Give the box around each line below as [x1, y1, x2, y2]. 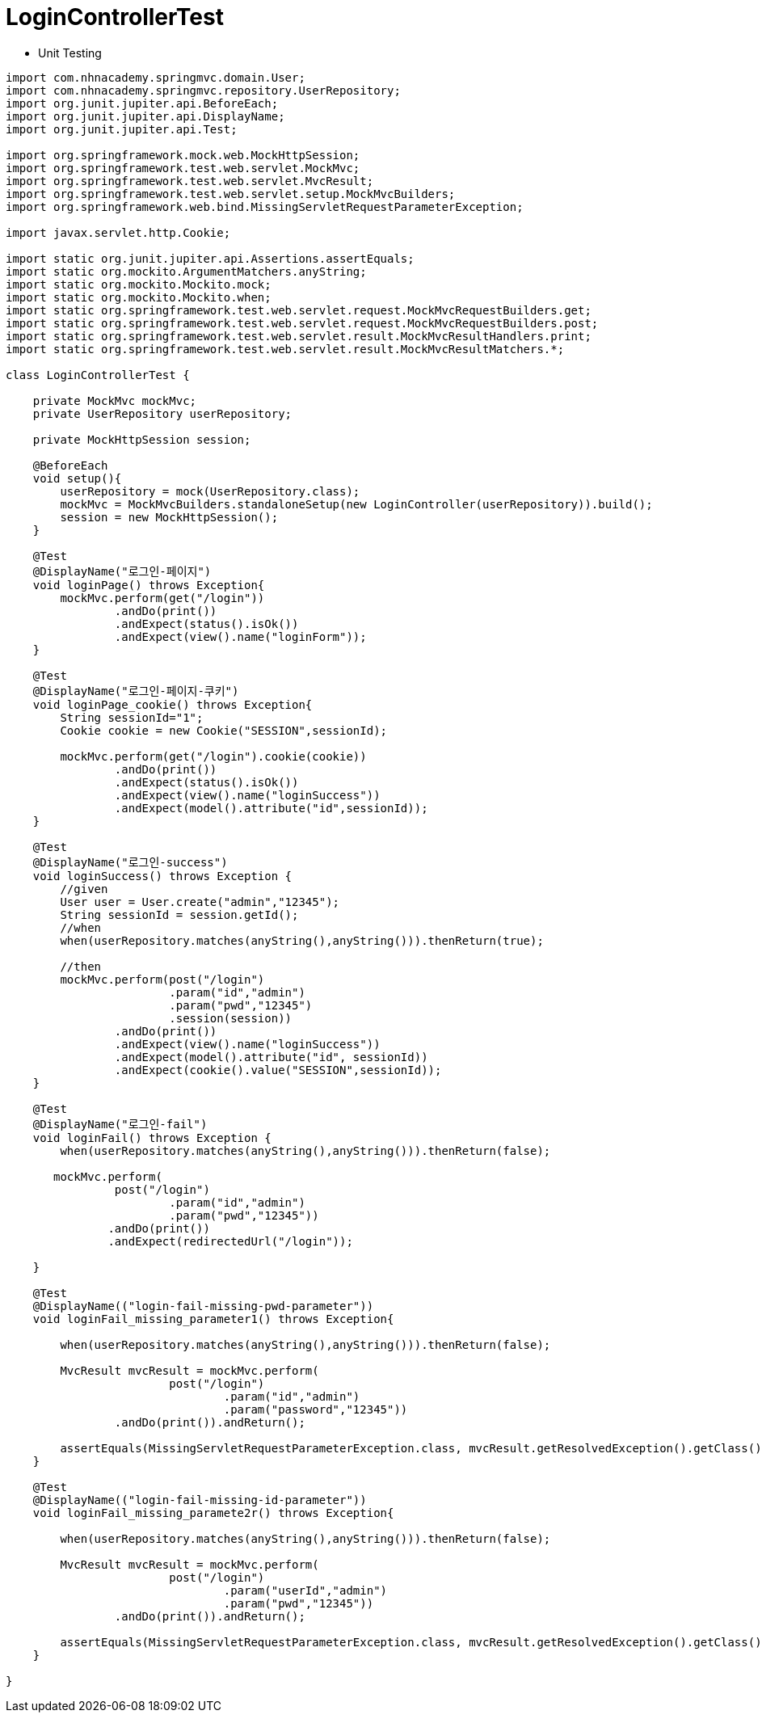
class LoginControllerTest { [6, 368, 190, 381]
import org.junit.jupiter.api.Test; [6, 122, 238, 136]
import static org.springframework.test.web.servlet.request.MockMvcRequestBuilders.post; [6, 316, 599, 330]
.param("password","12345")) [223, 1402, 408, 1416]
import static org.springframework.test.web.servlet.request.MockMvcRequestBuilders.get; [6, 303, 591, 317]
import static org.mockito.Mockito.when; [6, 290, 272, 304]
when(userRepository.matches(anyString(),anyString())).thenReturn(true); [60, 933, 544, 947]
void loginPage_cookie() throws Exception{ [32, 697, 313, 711]
